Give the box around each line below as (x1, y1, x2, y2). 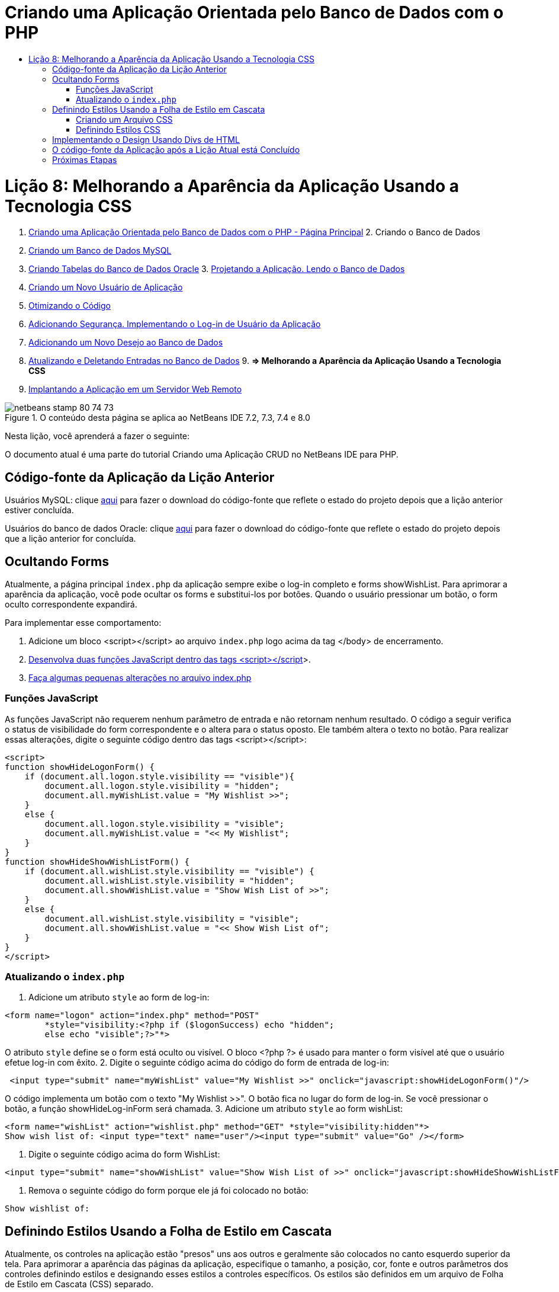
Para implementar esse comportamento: (5, 617, 162, 628)
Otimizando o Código (28, 300, 111, 311)
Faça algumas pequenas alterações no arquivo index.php (28, 672, 252, 683)
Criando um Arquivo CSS (76, 114, 173, 124)
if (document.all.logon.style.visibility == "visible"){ (24, 771, 294, 781)
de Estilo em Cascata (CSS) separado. (5, 1279, 154, 1290)
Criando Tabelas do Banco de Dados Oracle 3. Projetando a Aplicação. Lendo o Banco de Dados (28, 264, 405, 274)
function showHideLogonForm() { (5, 762, 155, 772)
